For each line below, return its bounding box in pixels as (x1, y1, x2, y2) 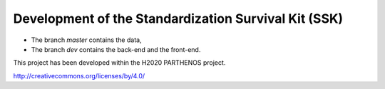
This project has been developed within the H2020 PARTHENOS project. (13, 58, 226, 67)
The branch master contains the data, (31, 36, 142, 44)
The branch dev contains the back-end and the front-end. (31, 45, 201, 53)
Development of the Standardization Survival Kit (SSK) (13, 11, 344, 26)
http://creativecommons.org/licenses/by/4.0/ (13, 71, 145, 80)
